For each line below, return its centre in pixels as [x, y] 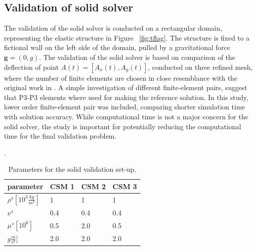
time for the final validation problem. [60, 136]
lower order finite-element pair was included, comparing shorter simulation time [125, 107]
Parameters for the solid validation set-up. [72, 169]
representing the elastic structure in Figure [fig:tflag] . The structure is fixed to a [127, 37]
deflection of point [31, 67]
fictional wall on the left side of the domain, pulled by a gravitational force [117, 47]
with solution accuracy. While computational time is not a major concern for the [126, 116]
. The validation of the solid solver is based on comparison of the [137, 57]
